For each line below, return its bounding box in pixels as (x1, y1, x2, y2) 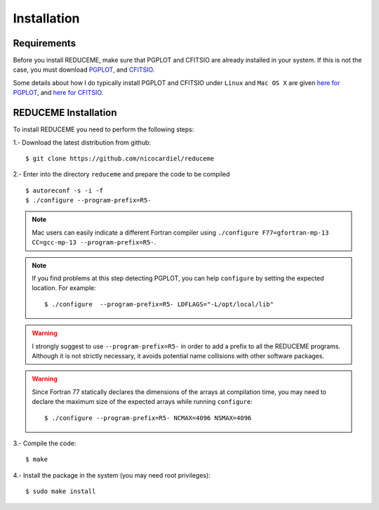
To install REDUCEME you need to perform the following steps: (13, 125, 194, 133)
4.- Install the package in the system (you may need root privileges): (13, 471, 211, 479)
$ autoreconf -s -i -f (25, 186, 104, 195)
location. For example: (32, 284, 96, 292)
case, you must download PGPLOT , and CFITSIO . (13, 65, 155, 74)
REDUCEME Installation (13, 107, 117, 119)
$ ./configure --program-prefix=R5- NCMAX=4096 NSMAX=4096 (44, 414, 252, 421)
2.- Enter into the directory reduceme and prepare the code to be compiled (13, 170, 230, 178)
